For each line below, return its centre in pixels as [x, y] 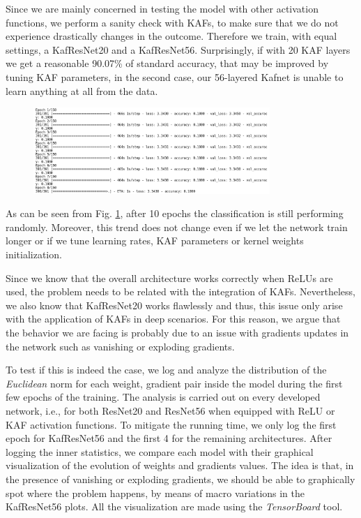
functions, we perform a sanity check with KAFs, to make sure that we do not [172, 22]
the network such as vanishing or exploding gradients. [120, 346]
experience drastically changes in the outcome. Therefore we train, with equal [171, 36]
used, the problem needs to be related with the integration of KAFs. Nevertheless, [180, 291]
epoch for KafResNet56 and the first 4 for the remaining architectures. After [169, 438]
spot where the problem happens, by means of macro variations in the [155, 493]
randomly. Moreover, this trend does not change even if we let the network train [177, 227]
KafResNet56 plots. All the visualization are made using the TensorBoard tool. [174, 506]
